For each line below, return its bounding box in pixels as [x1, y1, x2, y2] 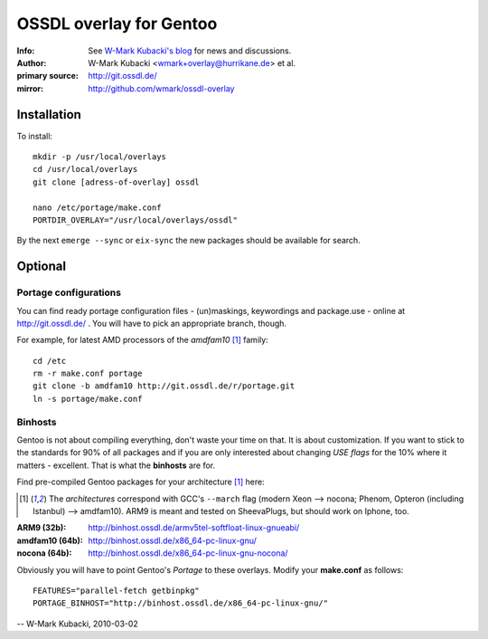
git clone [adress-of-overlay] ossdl [33, 176, 201, 187]
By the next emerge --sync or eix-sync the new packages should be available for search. [16, 235, 361, 246]
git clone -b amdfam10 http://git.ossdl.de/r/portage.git [33, 381, 296, 391]
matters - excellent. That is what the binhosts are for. [16, 460, 216, 471]
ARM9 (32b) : [16, 522, 67, 533]
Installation [16, 107, 81, 122]
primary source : [16, 71, 79, 81]
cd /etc [33, 356, 67, 366]
